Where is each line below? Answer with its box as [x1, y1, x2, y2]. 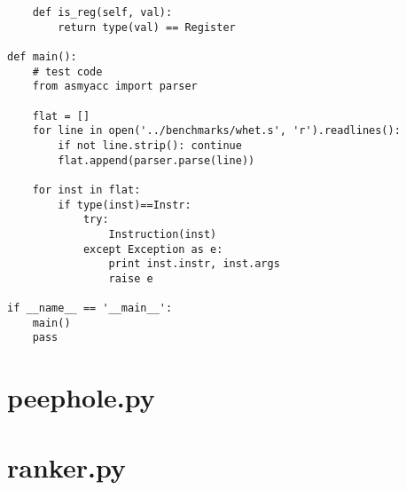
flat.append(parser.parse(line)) [58, 154, 255, 167]
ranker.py [7, 448, 126, 485]
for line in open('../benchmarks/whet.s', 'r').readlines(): [32, 124, 401, 138]
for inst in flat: [32, 183, 141, 196]
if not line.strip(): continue [58, 138, 242, 152]
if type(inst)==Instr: [58, 198, 191, 211]
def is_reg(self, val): [32, 6, 173, 19]
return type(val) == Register [58, 20, 236, 34]
